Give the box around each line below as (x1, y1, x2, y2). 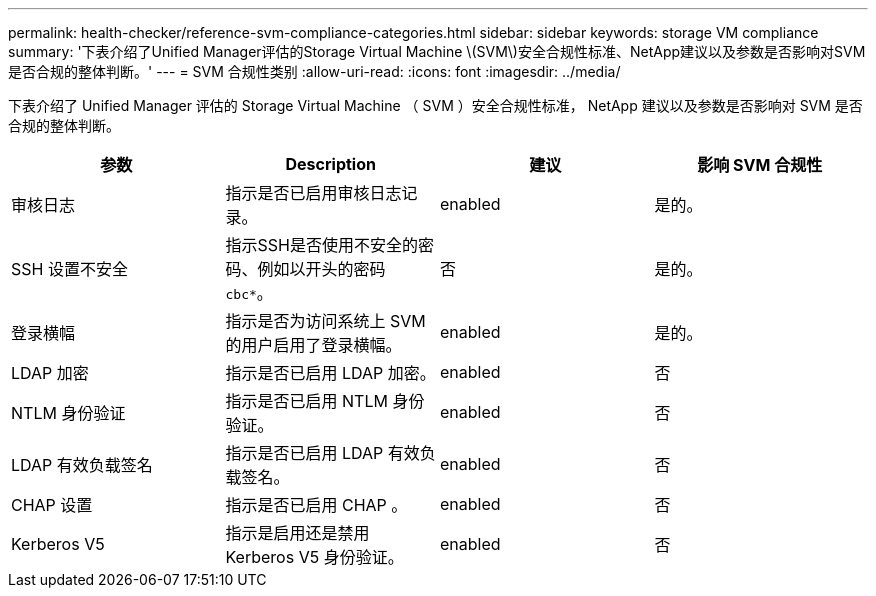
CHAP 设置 (11, 495, 93, 515)
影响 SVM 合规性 (697, 155, 823, 175)
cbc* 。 (225, 283, 273, 303)
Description (285, 154, 376, 174)
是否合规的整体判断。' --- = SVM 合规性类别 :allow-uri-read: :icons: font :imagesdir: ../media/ (8, 63, 621, 80)
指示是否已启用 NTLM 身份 (225, 391, 425, 411)
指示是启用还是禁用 (225, 523, 370, 543)
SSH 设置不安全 (11, 259, 128, 279)
